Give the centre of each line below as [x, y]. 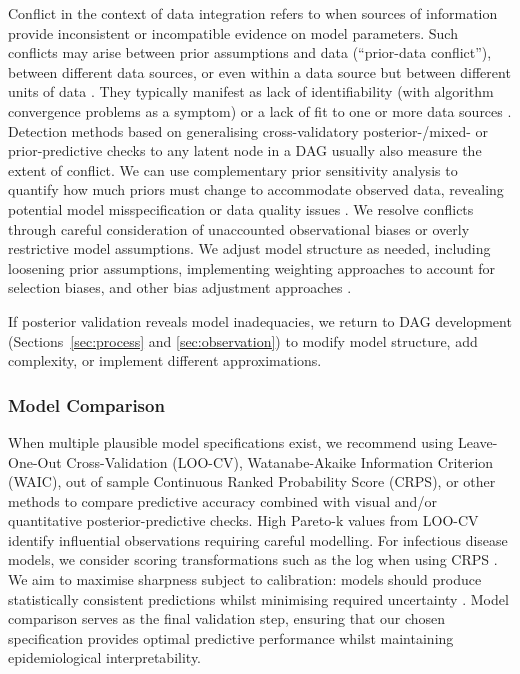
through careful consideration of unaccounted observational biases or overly [239, 228]
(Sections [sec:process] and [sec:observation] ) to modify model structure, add [243, 340]
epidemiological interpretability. [105, 657]
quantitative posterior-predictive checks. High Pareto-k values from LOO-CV [243, 520]
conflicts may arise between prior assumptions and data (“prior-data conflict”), [250, 52]
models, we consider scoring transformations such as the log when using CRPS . [253, 559]
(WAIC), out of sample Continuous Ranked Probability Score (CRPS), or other [252, 481]
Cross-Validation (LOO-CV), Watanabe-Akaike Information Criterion [280, 461]
